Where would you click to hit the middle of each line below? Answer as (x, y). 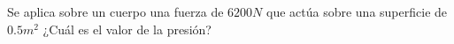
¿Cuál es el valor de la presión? (127, 29)
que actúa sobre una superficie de (357, 11)
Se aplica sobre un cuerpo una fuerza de (115, 11)
